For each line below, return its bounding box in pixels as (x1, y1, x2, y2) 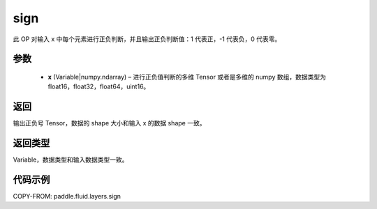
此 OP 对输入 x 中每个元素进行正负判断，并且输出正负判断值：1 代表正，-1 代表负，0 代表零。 (13, 35, 281, 43)
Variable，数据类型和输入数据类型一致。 (13, 155, 128, 164)
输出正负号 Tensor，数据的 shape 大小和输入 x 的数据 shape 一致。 (13, 119, 206, 127)
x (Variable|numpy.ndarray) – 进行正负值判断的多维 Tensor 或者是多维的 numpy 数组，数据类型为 (47, 72, 326, 81)
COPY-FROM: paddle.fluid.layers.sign (13, 192, 121, 201)
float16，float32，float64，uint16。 (47, 82, 150, 91)
